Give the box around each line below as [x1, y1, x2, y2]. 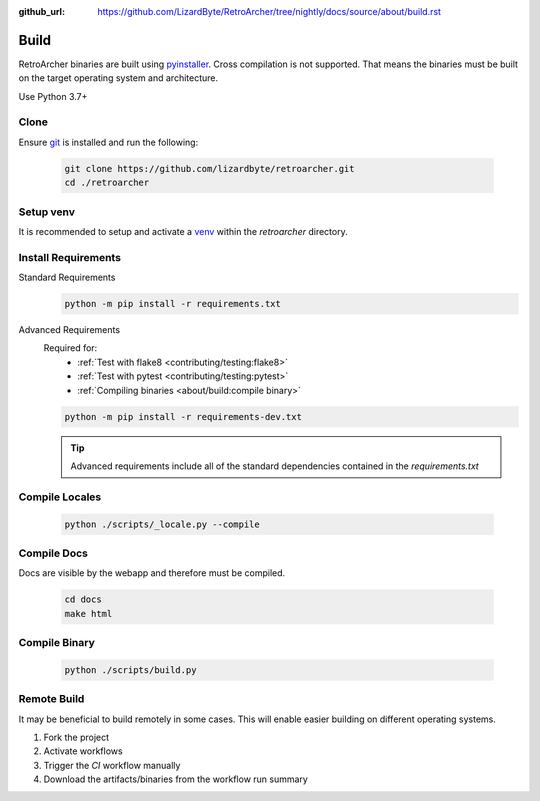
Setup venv [18, 205, 75, 219]
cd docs [64, 594, 102, 605]
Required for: [43, 342, 98, 354]
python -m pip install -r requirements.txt [64, 298, 282, 310]
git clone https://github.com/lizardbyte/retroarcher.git [64, 163, 355, 174]
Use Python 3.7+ [18, 90, 88, 102]
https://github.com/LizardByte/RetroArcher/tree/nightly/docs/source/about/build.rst [97, 6, 442, 17]
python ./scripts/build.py [64, 664, 197, 675]
